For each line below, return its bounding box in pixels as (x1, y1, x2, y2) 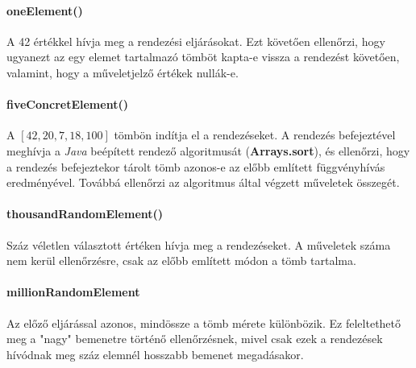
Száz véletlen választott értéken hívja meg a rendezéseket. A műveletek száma (6, 236, 391, 253)
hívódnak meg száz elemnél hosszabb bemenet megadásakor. (6, 345, 304, 362)
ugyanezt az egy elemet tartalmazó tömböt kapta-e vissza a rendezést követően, (6, 48, 400, 65)
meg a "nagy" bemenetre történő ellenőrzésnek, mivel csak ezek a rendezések (6, 330, 383, 347)
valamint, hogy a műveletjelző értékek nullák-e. (6, 64, 239, 81)
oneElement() (6, 2, 83, 19)
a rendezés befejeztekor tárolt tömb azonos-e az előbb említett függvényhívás (6, 158, 385, 175)
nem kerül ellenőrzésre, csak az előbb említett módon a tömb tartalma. (6, 252, 356, 269)
